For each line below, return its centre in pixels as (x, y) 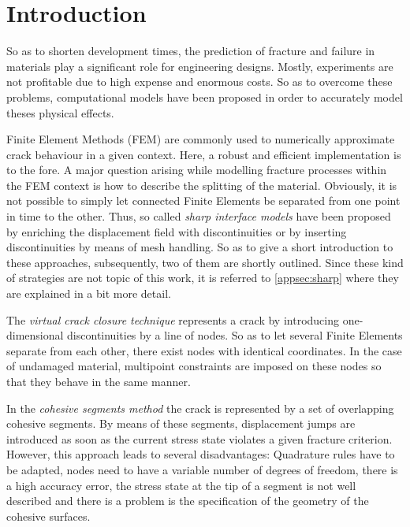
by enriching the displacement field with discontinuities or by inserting (177, 231)
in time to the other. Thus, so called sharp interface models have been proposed (199, 216)
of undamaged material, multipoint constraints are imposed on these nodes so (194, 366)
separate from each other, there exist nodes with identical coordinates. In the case (204, 350)
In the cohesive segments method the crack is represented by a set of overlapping (200, 408)
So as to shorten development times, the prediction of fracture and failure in (191, 51)
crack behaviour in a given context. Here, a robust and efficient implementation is (204, 154)
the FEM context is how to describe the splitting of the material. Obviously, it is (202, 185)
